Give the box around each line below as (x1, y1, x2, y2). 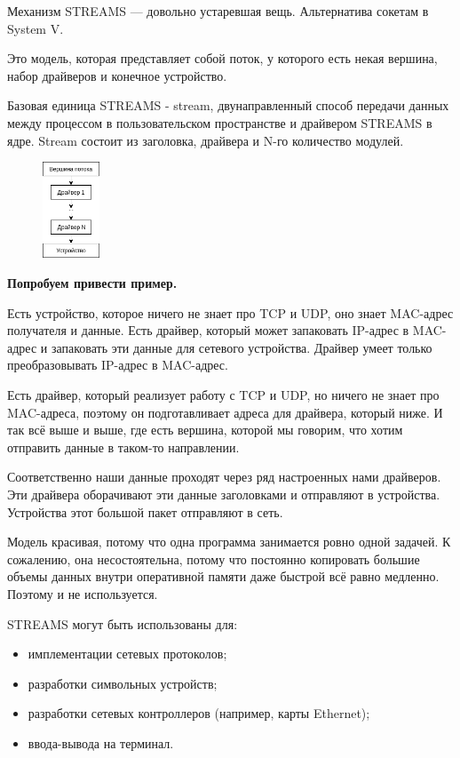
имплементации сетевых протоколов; (28, 644, 227, 663)
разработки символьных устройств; (28, 674, 218, 692)
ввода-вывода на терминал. (28, 733, 174, 752)
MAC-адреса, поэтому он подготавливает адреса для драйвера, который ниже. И (7, 403, 443, 421)
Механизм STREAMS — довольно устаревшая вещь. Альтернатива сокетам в (7, 2, 429, 20)
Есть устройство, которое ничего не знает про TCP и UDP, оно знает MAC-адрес (7, 303, 454, 322)
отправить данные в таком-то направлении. (7, 437, 240, 456)
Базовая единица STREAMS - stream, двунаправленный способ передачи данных (7, 96, 449, 115)
